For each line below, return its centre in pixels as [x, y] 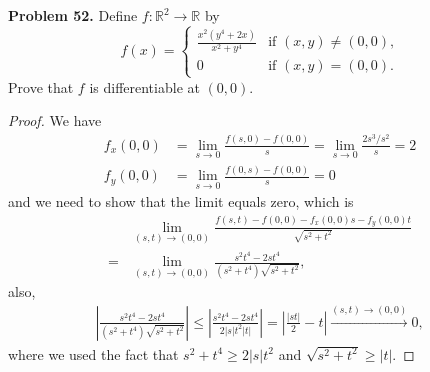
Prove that [41, 86]
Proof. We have [55, 120]
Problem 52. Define [73, 15]
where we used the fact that [93, 353]
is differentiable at [144, 86]
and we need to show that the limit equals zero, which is [181, 201]
